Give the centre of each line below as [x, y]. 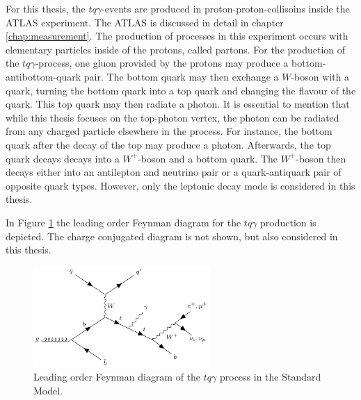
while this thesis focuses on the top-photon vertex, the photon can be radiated [173, 117]
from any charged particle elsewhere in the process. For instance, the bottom [169, 131]
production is [288, 222]
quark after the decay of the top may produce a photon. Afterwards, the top [168, 144]
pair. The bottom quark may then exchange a [181, 76]
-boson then [321, 158]
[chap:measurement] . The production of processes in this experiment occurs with [177, 36]
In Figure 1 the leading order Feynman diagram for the [123, 222]
